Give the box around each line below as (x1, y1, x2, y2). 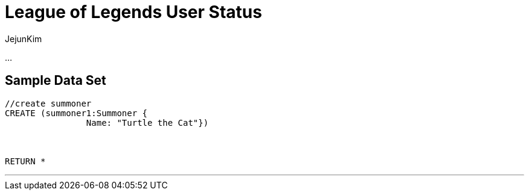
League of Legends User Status (5, 2, 262, 22)
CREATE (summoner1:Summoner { (5, 108, 148, 118)
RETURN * (5, 156, 46, 166)
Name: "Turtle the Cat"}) (86, 117, 209, 128)
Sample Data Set (5, 73, 106, 88)
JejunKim (5, 33, 42, 44)
